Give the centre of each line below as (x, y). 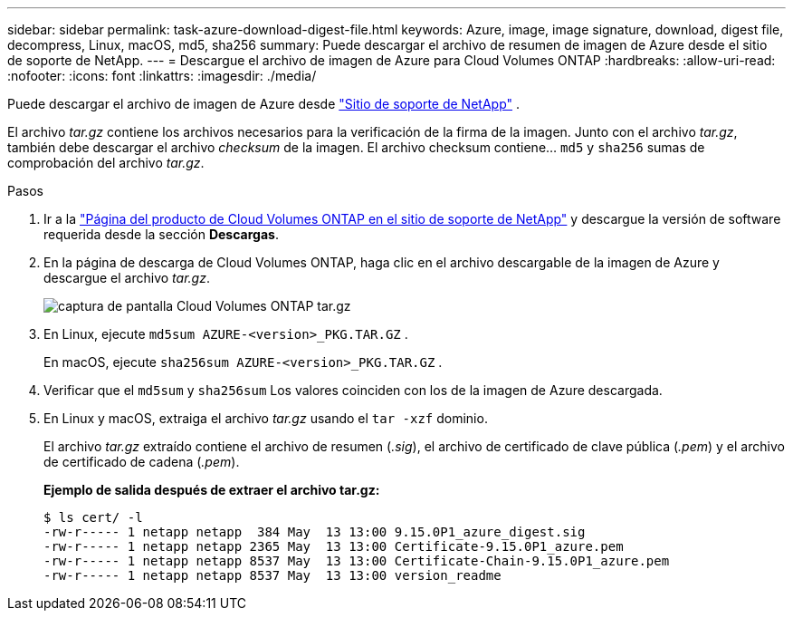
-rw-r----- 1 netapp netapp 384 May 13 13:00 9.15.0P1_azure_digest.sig (315, 532)
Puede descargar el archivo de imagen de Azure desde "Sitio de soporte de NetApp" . (263, 104)
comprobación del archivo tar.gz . (106, 163)
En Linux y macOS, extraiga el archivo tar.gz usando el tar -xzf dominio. (266, 418)
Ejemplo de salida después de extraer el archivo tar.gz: (212, 490)
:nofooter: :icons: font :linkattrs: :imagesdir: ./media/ (162, 76)
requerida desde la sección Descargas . (161, 234)
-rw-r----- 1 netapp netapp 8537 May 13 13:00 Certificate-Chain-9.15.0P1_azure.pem (357, 561)
